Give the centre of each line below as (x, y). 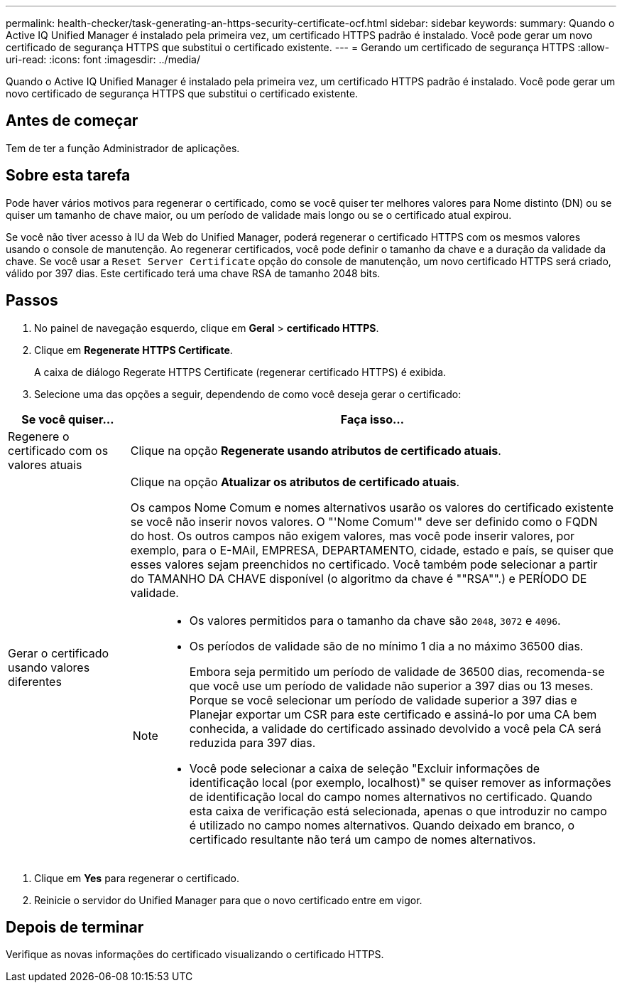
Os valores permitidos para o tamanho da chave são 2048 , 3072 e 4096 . (375, 620)
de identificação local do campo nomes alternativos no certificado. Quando (391, 796)
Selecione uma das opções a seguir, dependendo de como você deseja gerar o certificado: (248, 394)
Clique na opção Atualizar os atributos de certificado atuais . (295, 482)
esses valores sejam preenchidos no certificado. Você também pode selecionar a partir (364, 564)
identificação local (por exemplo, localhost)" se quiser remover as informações (400, 782)
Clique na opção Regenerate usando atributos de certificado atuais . (316, 450)
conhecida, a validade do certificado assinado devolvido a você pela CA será (395, 728)
